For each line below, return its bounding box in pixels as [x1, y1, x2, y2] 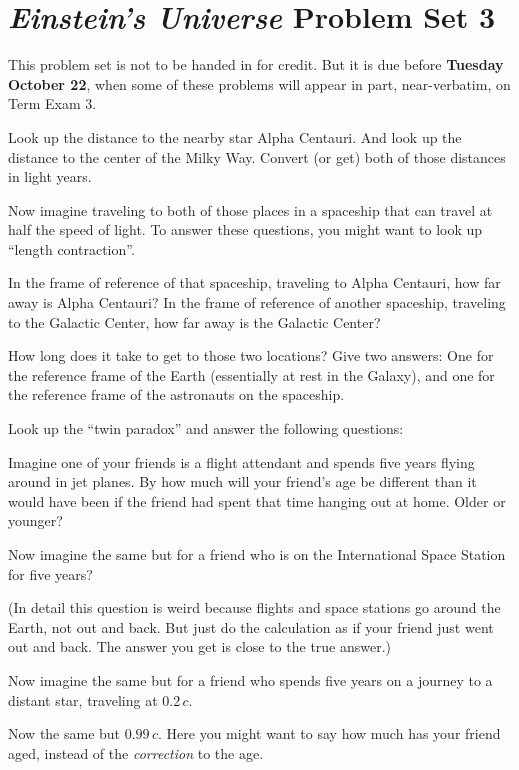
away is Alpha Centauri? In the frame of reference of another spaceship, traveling [8, 292, 506, 313]
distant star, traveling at [8, 689, 158, 710]
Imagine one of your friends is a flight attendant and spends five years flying [8, 451, 475, 472]
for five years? [8, 563, 93, 584]
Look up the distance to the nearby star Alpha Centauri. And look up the [8, 126, 462, 147]
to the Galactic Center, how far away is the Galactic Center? [8, 311, 381, 332]
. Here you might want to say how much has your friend [158, 723, 501, 744]
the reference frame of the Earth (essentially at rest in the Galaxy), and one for [8, 364, 495, 385]
